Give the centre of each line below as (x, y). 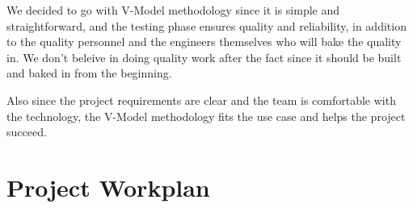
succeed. (27, 132)
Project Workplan (108, 187)
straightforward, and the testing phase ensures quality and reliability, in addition (206, 25)
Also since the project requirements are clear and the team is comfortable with (201, 100)
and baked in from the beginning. (89, 73)
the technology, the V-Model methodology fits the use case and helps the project (206, 116)
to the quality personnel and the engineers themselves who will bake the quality (204, 42)
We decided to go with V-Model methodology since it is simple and (173, 10)
